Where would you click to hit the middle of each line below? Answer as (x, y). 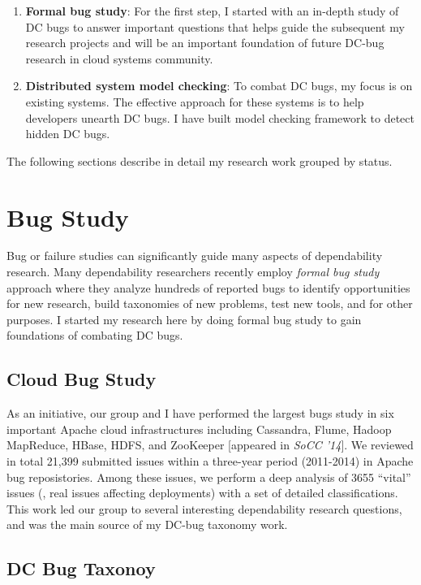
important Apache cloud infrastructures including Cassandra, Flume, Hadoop (199, 429)
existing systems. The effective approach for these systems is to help (195, 101)
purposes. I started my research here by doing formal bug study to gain (184, 319)
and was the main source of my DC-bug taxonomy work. (147, 524)
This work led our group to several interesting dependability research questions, (204, 508)
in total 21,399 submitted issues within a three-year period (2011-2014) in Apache (210, 461)
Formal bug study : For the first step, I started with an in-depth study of (212, 11)
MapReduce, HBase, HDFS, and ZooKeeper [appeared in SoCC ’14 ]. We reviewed (210, 445)
